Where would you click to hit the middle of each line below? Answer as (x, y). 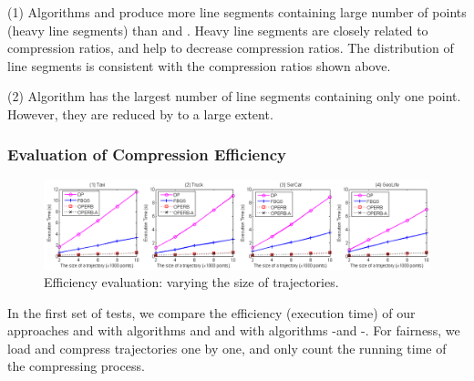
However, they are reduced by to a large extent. (140, 113)
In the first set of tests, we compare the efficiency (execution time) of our (211, 312)
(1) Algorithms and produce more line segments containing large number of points (237, 12)
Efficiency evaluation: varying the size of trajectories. (191, 282)
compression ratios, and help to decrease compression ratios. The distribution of (231, 48)
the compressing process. (76, 366)
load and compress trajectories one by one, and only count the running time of (227, 348)
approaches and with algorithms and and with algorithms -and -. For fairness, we (234, 330)
